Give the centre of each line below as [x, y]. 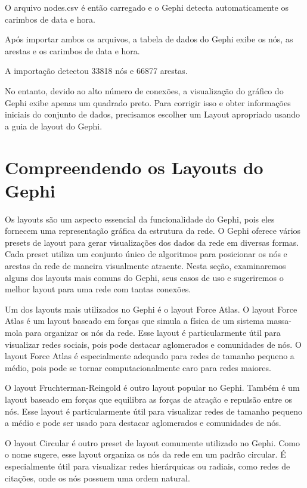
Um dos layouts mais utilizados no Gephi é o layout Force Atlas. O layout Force [151, 309]
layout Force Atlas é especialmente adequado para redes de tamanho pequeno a [150, 356]
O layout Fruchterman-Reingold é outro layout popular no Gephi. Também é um [152, 387]
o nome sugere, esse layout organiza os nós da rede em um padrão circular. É [145, 454]
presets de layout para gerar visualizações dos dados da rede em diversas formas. [152, 242]
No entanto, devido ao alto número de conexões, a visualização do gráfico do [144, 90]
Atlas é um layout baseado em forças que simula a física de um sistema [134, 321]
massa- [279, 321]
